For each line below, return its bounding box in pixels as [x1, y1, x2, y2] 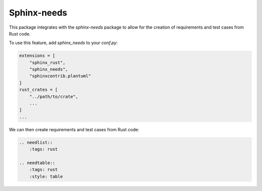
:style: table [29, 174, 63, 179]
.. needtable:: [19, 160, 55, 165]
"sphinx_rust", [29, 60, 65, 65]
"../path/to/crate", [29, 94, 79, 99]
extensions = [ [19, 53, 55, 58]
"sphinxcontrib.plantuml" [29, 73, 91, 79]
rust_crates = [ [19, 87, 58, 92]
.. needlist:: [19, 139, 53, 145]
